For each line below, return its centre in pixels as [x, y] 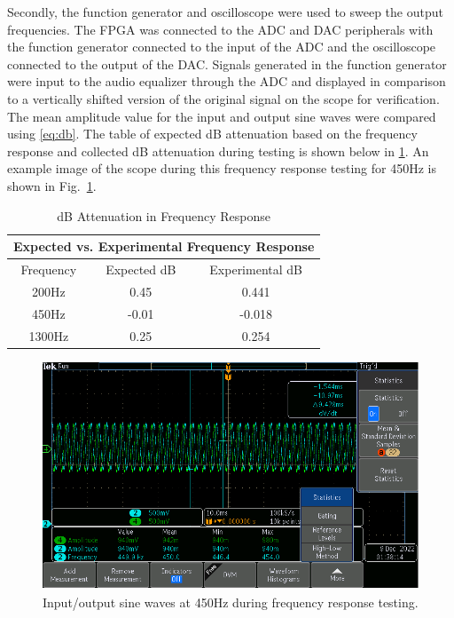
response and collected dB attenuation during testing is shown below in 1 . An [218, 151]
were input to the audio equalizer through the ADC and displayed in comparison [227, 81]
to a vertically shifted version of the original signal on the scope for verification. [223, 98]
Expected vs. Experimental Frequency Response [164, 246]
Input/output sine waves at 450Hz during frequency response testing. [231, 602]
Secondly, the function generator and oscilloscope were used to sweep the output [225, 12]
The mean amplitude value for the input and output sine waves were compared [222, 116]
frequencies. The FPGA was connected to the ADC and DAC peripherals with [220, 29]
